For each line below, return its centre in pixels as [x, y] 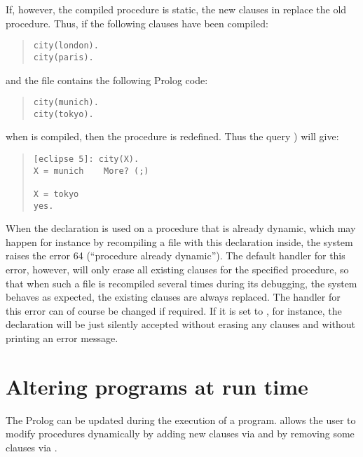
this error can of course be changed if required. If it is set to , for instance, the [174, 310]
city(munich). [66, 103]
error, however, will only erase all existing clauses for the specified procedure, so [177, 270]
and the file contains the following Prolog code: [107, 80]
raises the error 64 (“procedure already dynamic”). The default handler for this [176, 255]
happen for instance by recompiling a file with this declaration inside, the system [179, 241]
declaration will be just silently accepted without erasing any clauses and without [181, 324]
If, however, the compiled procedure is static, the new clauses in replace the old [176, 9]
